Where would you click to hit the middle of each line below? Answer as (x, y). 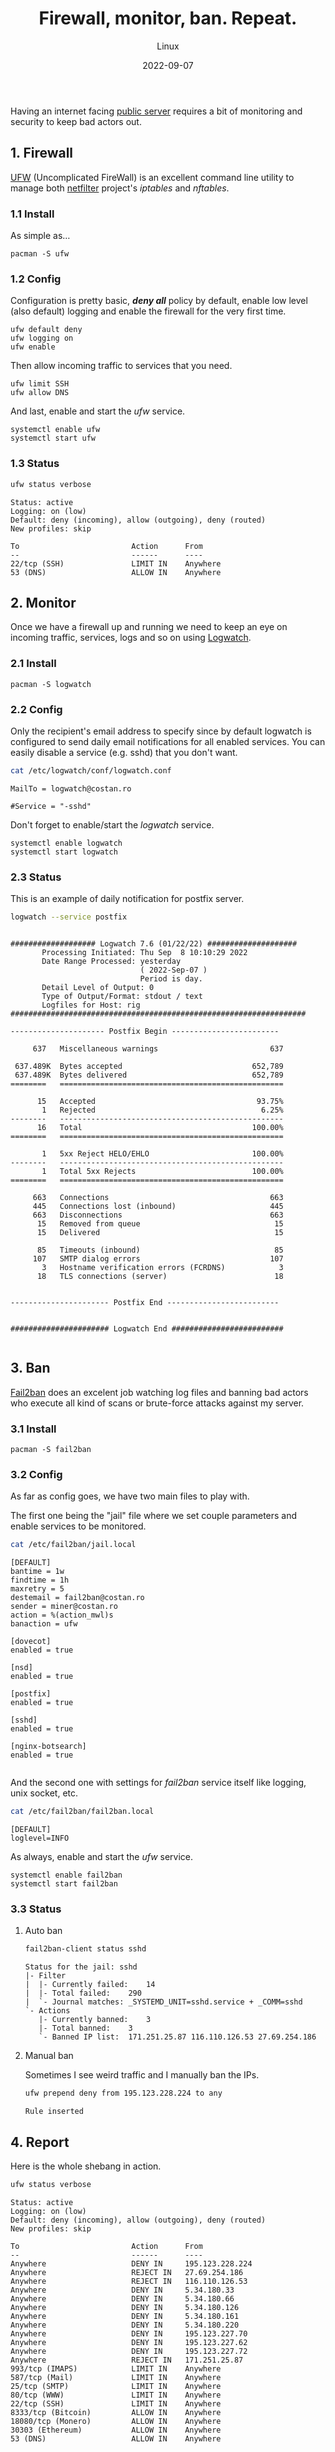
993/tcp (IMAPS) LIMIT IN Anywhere (116, 2368)
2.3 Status (36, 877)
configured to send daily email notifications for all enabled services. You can (168, 741)
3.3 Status (36, 1909)
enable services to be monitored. (78, 1526)
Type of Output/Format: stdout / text (122, 996)
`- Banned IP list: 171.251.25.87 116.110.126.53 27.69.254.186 (177, 2037)
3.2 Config (36, 1474)
